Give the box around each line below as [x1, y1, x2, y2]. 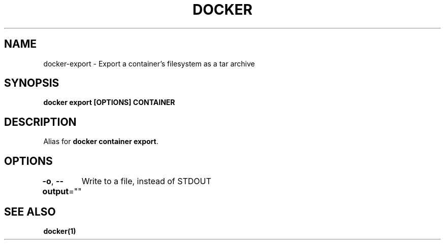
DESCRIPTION [4, 115, 77, 128]
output [42, 186, 69, 197]
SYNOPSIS [4, 77, 59, 90]
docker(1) [43, 226, 76, 235]
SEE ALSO [4, 205, 56, 218]
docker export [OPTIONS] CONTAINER [43, 98, 175, 107]
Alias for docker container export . [43, 137, 158, 146]
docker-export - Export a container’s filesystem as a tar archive [43, 59, 255, 68]
